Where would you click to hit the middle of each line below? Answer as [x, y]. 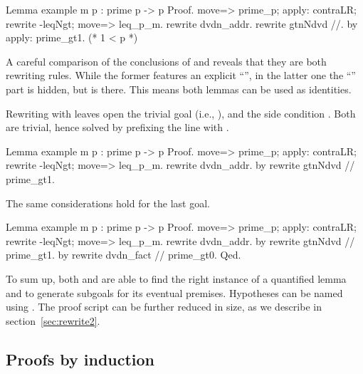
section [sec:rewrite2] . [53, 320]
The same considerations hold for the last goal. [108, 203]
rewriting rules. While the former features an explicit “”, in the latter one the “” [181, 75]
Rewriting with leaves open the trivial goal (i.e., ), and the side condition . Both [181, 113]
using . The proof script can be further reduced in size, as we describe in [164, 307]
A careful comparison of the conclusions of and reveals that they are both [166, 61]
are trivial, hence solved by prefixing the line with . [117, 127]
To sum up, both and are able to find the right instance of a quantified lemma [176, 278]
